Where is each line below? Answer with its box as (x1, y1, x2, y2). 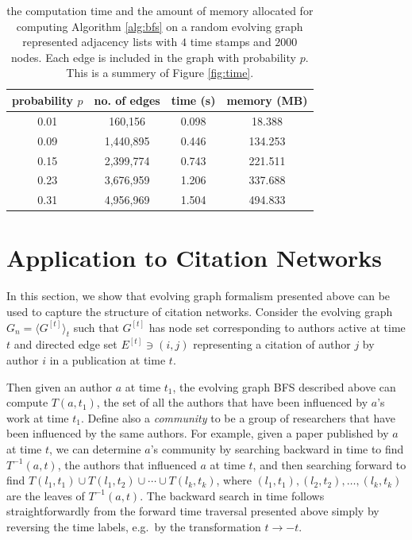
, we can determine (49, 440, 141, 457)
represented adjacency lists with (22, 33, 178, 50)
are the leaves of (6, 487, 85, 503)
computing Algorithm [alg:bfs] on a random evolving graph (16, 17, 303, 34)
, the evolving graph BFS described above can (172, 378, 396, 395)
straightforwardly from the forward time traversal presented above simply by (6, 503, 379, 519)
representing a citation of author (193, 336, 351, 353)
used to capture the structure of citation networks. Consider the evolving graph (6, 303, 393, 319)
